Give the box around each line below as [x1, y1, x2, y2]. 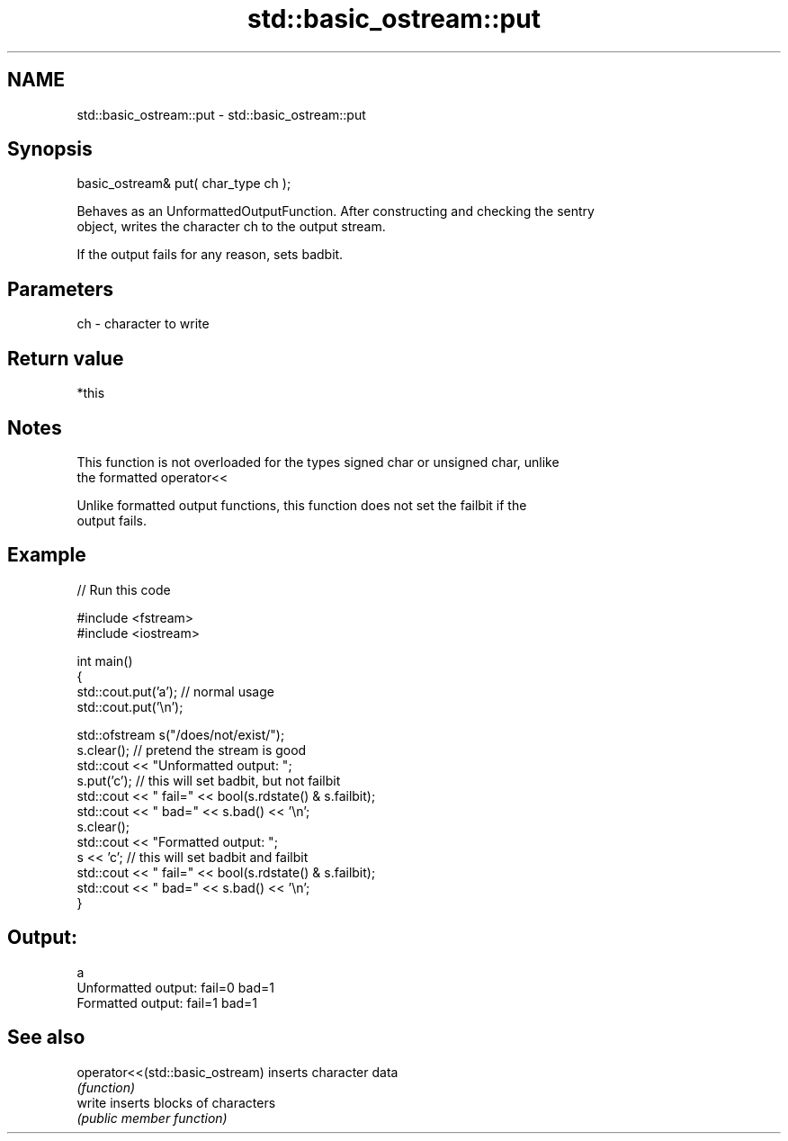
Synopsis [7, 138, 93, 161]
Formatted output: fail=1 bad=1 [76, 994, 258, 1011]
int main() [76, 652, 133, 669]
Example [7, 544, 86, 567]
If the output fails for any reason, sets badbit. [76, 247, 344, 263]
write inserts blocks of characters [76, 1094, 276, 1110]
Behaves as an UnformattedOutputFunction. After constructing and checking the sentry [76, 203, 595, 220]
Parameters [7, 277, 113, 301]
